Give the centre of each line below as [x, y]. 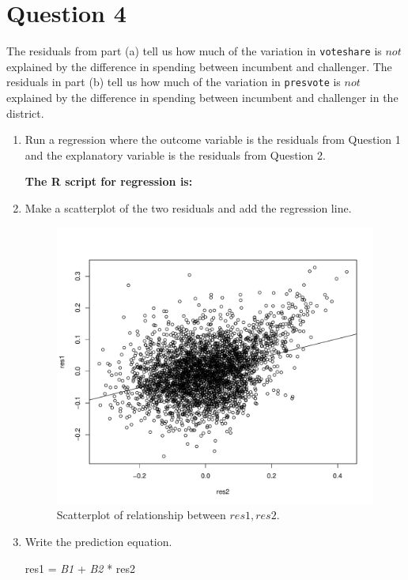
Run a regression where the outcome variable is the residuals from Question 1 [213, 139]
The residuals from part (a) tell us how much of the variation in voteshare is [194, 51]
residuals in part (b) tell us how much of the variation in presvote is [174, 82]
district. [25, 113]
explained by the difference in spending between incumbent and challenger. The [199, 66]
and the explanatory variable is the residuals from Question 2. [175, 154]
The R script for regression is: [109, 181]
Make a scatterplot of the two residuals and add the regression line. [188, 208]
